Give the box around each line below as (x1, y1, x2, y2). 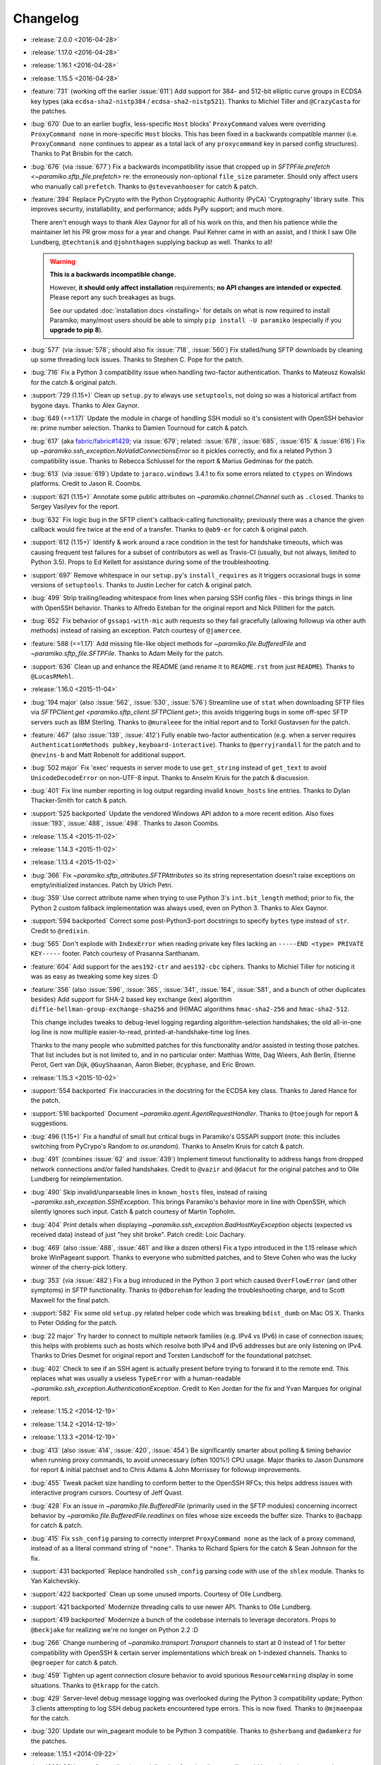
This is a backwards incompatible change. (49, 270, 176, 279)
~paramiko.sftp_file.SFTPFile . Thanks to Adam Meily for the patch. (30, 650, 224, 658)
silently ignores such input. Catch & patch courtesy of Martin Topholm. (30, 1207, 236, 1216)
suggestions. (30, 1119, 68, 1127)
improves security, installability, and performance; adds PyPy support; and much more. (30, 205, 284, 213)
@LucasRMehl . (30, 672, 74, 681)
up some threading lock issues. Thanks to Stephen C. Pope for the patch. (30, 355, 243, 364)
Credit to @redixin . (30, 926, 90, 935)
